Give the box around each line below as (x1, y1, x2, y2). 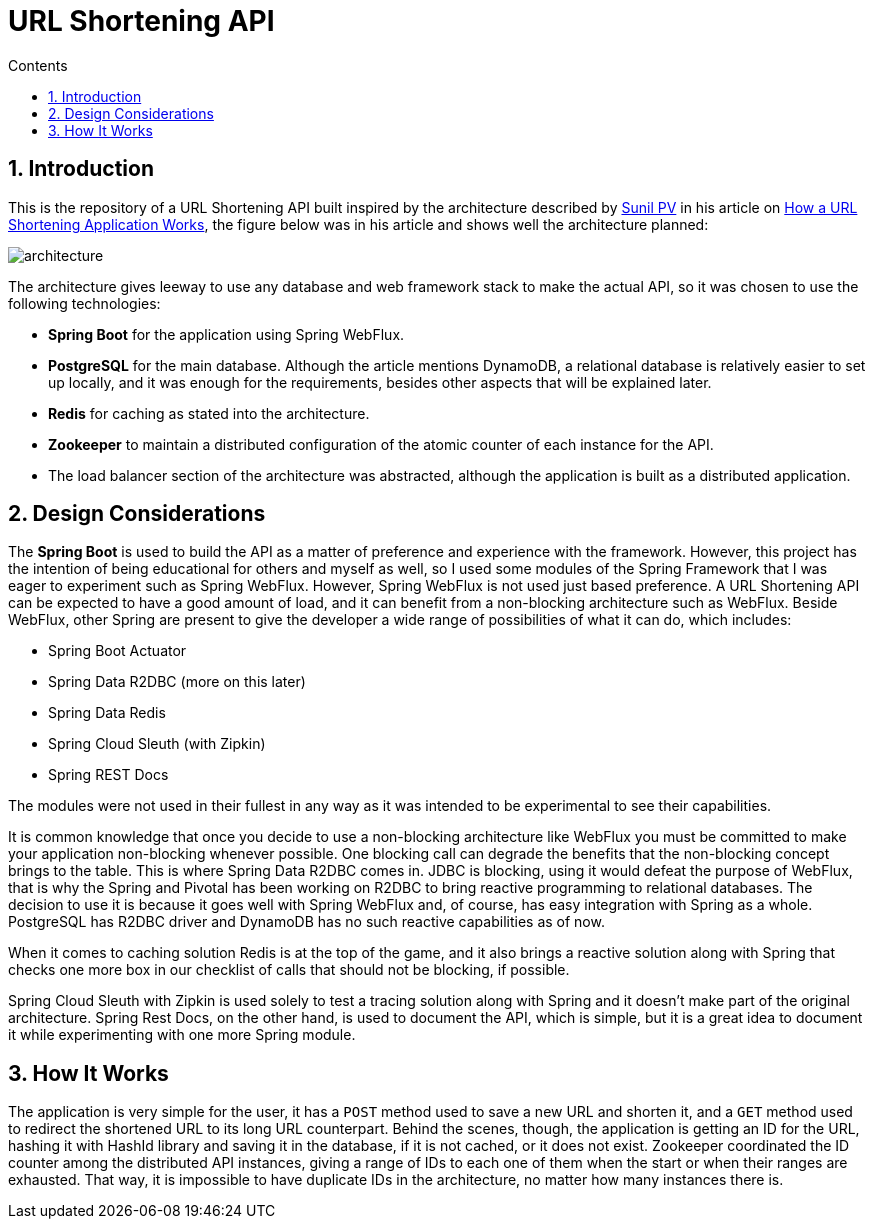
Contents (8, 56, 68, 74)
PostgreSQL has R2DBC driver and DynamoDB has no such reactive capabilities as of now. (8, 913, 605, 931)
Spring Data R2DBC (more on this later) (48, 673, 306, 691)
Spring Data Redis (48, 704, 166, 722)
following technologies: (8, 294, 161, 312)
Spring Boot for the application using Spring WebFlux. (48, 325, 405, 343)
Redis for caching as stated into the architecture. (48, 404, 370, 422)
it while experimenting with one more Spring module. (8, 1026, 356, 1044)
